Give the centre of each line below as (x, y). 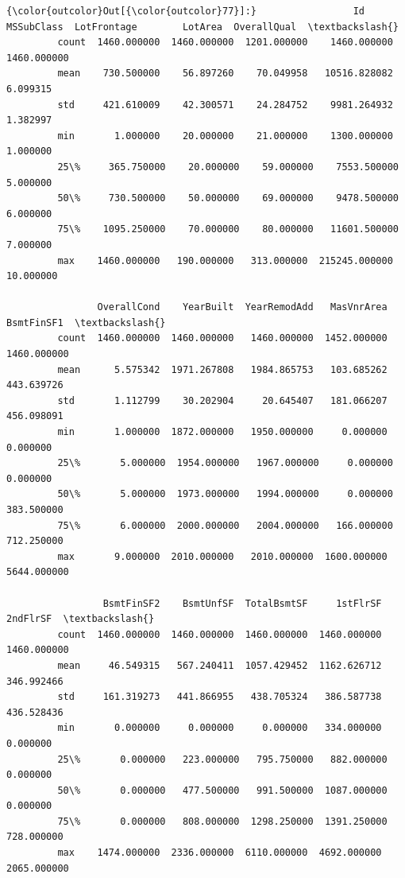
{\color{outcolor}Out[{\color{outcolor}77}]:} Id (186, 11)
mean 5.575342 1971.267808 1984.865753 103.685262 (222, 369)
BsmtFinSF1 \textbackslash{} (86, 322)
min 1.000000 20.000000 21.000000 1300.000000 (225, 136)
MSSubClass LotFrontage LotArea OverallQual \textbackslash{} (202, 27)
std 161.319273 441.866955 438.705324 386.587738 (220, 697)
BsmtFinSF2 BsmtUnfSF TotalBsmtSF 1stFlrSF (242, 603)
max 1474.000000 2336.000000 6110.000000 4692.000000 (220, 853)
